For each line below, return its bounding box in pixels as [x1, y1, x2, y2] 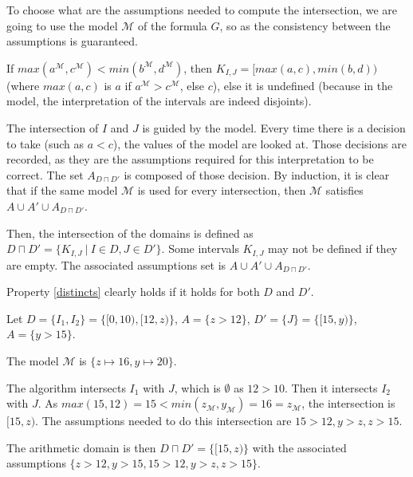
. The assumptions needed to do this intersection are [35, 412, 292, 429]
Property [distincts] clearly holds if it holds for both [6, 283, 260, 300]
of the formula [138, 17, 207, 34]
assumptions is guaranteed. [6, 33, 138, 49]
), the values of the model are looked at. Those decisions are [112, 135, 407, 152]
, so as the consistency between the [219, 17, 391, 34]
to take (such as [6, 135, 84, 152]
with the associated [252, 439, 347, 455]
